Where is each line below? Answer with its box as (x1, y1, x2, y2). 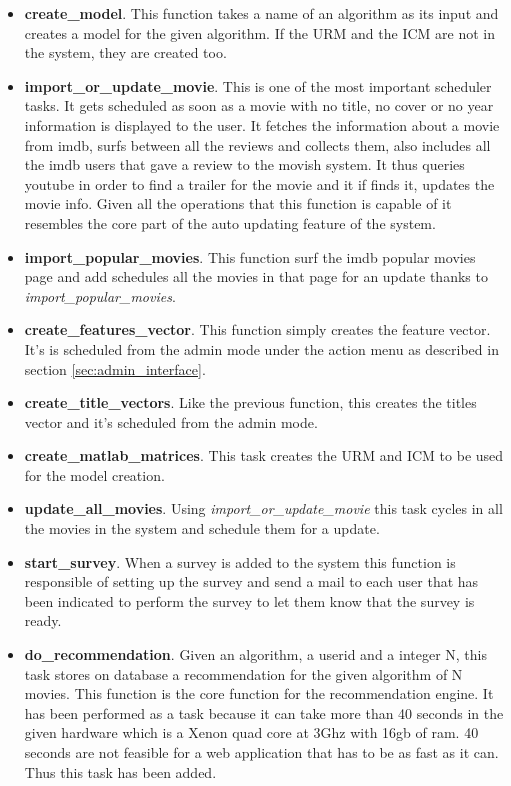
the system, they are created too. (24, 42, 227, 63)
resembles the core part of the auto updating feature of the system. (24, 212, 436, 233)
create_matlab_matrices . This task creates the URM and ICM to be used (24, 445, 504, 466)
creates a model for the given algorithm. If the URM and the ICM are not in (24, 22, 495, 43)
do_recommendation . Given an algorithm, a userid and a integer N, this (24, 644, 487, 665)
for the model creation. (24, 464, 165, 485)
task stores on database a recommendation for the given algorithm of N (24, 663, 463, 684)
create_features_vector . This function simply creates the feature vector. (24, 319, 491, 340)
